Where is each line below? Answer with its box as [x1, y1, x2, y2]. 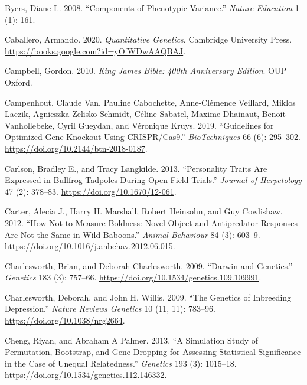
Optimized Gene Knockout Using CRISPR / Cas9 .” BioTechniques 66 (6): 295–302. [5, 130, 301, 143]
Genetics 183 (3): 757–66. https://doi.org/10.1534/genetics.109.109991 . [5, 271, 262, 283]
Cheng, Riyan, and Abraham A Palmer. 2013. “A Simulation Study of [5, 334, 259, 346]
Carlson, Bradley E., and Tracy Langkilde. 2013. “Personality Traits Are [5, 162, 267, 174]
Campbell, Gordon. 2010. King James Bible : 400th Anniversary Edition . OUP [5, 64, 286, 77]
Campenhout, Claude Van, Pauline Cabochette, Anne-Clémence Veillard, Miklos [5, 96, 296, 108]
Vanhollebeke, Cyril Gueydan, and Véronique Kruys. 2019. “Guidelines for [5, 119, 274, 131]
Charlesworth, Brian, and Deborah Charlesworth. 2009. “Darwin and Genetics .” [5, 259, 293, 272]
